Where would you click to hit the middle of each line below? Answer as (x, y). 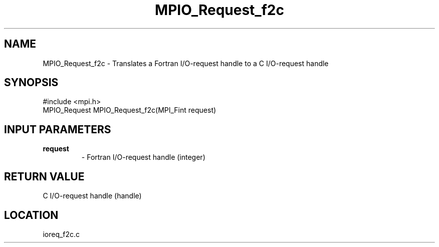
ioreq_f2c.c (61, 234)
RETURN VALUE (44, 176)
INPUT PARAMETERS (58, 129)
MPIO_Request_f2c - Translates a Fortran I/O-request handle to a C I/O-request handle (186, 63)
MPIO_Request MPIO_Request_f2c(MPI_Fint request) (130, 110)
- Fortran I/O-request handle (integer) (143, 157)
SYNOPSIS (31, 83)
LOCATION (31, 215)
